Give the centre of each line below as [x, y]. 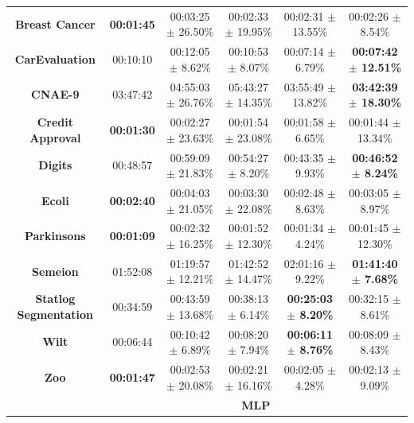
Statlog [55, 299]
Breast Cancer [55, 23]
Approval [55, 137]
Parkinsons [55, 236]
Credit [55, 122]
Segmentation [55, 314]
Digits [55, 165]
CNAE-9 [55, 94]
